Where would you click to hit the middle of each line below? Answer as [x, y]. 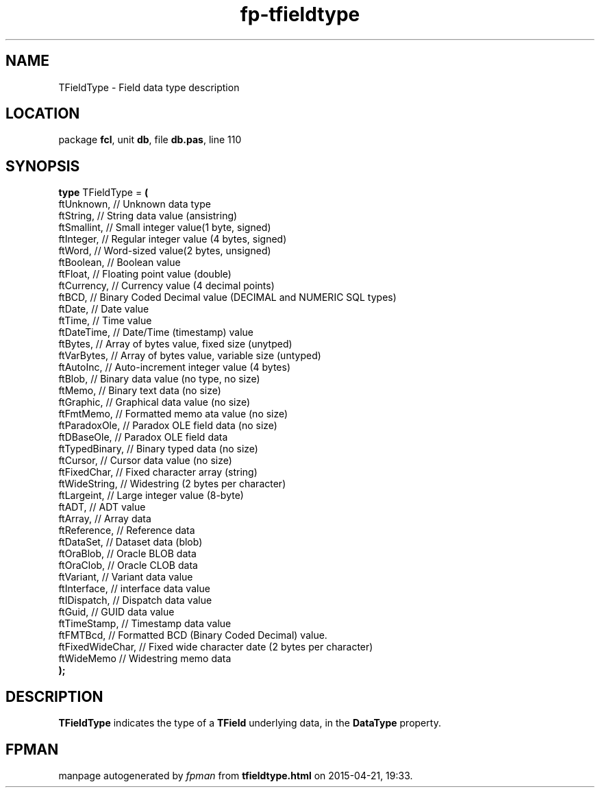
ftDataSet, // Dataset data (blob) [130, 542]
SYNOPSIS [43, 166]
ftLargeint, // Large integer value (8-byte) [151, 496]
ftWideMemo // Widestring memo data [145, 659]
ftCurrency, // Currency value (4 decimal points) [166, 286]
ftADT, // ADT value [102, 507]
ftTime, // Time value [105, 321]
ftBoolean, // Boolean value [120, 263]
